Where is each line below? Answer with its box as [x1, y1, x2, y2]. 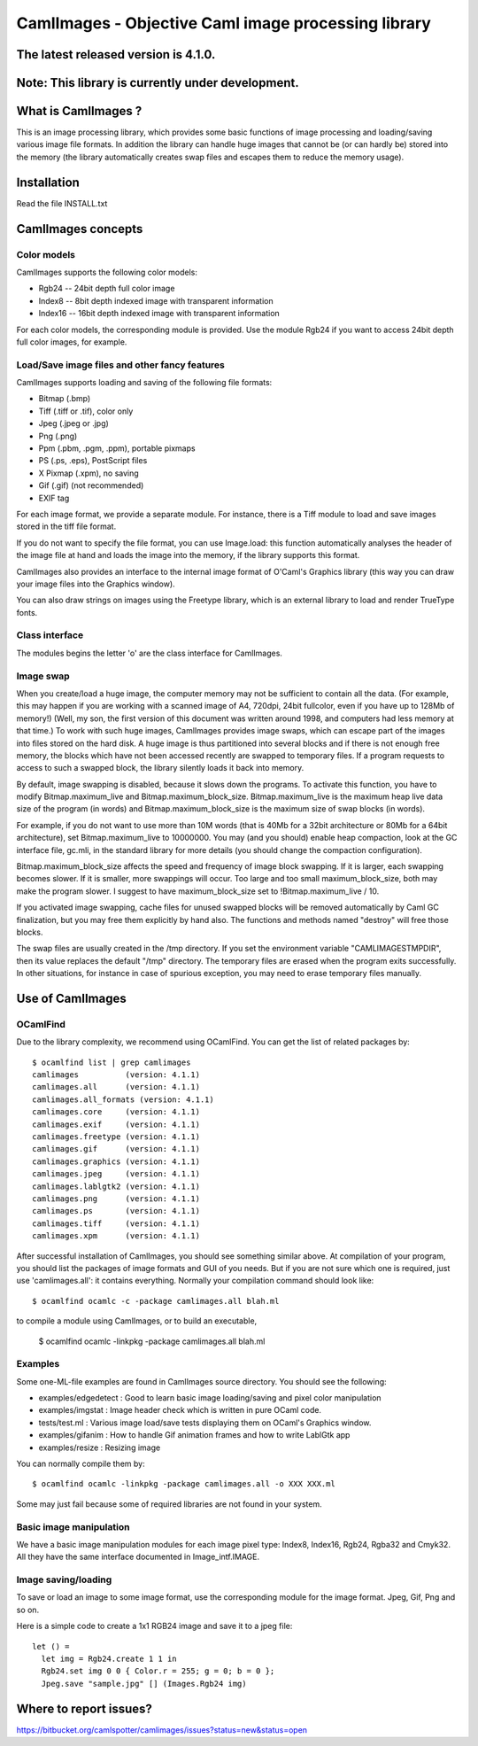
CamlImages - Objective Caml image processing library [16, 13, 431, 33]
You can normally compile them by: [16, 1458, 145, 1469]
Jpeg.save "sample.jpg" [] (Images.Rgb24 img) [41, 1679, 247, 1688]
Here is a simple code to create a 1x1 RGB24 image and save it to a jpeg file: [16, 1621, 293, 1632]
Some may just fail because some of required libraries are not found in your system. [16, 1498, 322, 1509]
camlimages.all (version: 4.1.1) [32, 1082, 201, 1092]
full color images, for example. [16, 337, 127, 347]
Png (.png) [38, 431, 78, 441]
